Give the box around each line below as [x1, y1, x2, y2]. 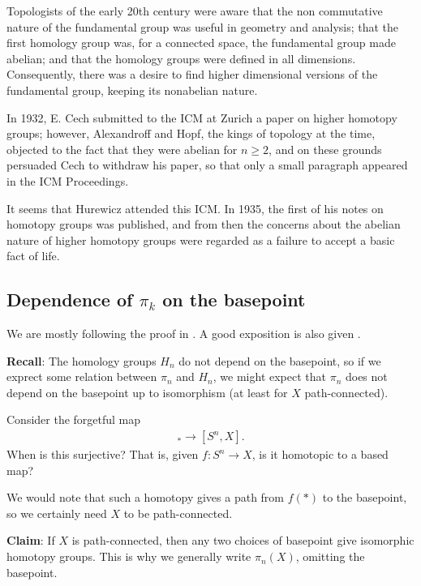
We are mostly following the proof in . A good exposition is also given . [6, 325, 361, 342]
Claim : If [6, 532, 55, 549]
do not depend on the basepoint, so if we [178, 352, 381, 369]
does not [345, 368, 388, 385]
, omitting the [295, 548, 365, 565]
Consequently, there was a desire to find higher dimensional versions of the [6, 66, 378, 83]
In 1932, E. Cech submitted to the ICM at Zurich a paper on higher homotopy [6, 109, 397, 126]
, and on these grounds [268, 140, 382, 157]
